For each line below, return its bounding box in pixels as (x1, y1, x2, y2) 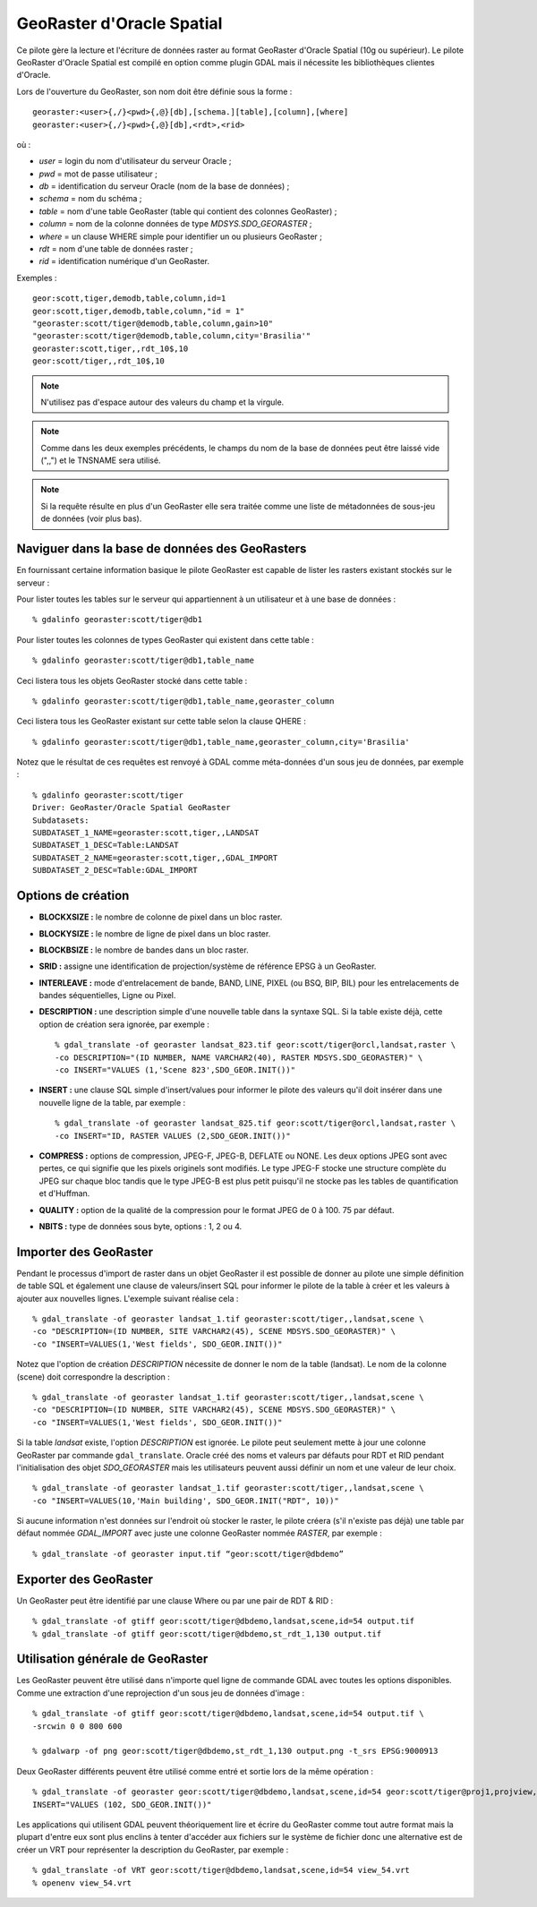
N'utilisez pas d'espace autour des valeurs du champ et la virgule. (40, 397, 285, 407)
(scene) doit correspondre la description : (16, 1371, 170, 1382)
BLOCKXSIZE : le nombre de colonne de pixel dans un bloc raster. (38, 911, 283, 922)
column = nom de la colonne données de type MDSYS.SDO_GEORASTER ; (38, 218, 312, 229)
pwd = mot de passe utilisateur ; (38, 168, 158, 179)
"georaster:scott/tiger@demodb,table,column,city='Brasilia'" (32, 331, 311, 341)
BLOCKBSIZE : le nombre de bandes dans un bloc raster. (38, 945, 250, 955)
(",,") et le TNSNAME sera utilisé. (40, 455, 161, 466)
